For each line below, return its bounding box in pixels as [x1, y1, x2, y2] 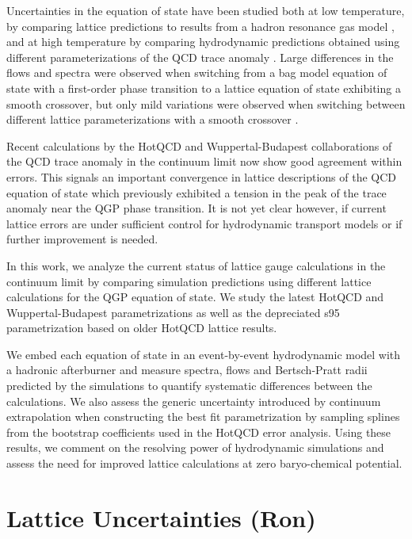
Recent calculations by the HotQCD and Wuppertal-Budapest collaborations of [6, 137, 392, 154]
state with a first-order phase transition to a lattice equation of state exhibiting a [6, 79, 401, 96]
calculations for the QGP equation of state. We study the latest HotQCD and [6, 289, 384, 305]
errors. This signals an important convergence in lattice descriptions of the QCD [6, 168, 397, 185]
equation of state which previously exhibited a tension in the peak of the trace [6, 184, 387, 201]
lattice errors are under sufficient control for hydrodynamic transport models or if [6, 215, 402, 231]
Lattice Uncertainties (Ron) [6, 501, 316, 533]
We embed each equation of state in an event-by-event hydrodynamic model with [6, 346, 401, 362]
